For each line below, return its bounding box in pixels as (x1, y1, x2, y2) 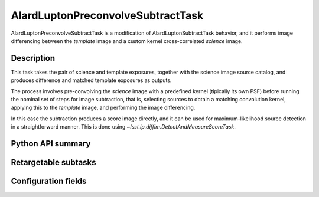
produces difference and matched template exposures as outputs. (11, 77, 172, 84)
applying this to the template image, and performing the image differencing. (11, 104, 196, 111)
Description (11, 53, 56, 63)
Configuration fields (11, 176, 87, 186)
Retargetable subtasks (11, 157, 97, 168)
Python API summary (11, 139, 91, 149)
